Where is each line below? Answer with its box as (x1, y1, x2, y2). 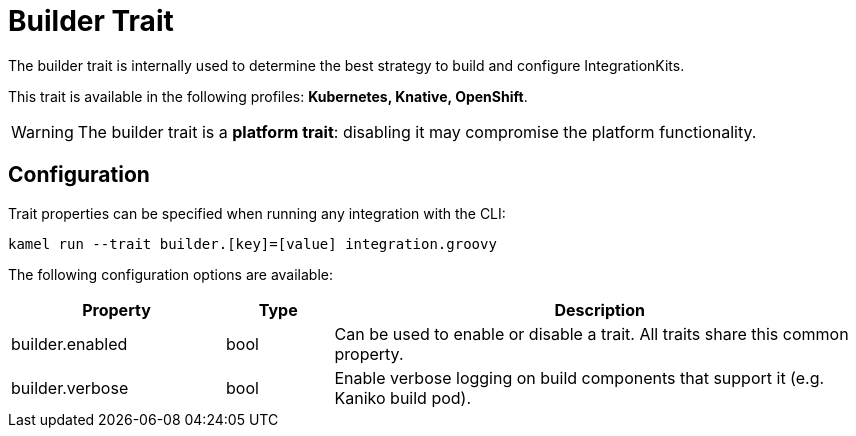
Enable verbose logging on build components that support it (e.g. (334, 367, 825, 388)
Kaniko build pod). (334, 387, 472, 408)
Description (554, 299, 645, 320)
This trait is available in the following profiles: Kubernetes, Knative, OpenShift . (8, 87, 528, 105)
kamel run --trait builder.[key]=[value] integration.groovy (8, 235, 497, 252)
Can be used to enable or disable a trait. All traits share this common (334, 323, 849, 344)
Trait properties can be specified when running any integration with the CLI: (8, 204, 506, 222)
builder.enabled (11, 333, 128, 354)
